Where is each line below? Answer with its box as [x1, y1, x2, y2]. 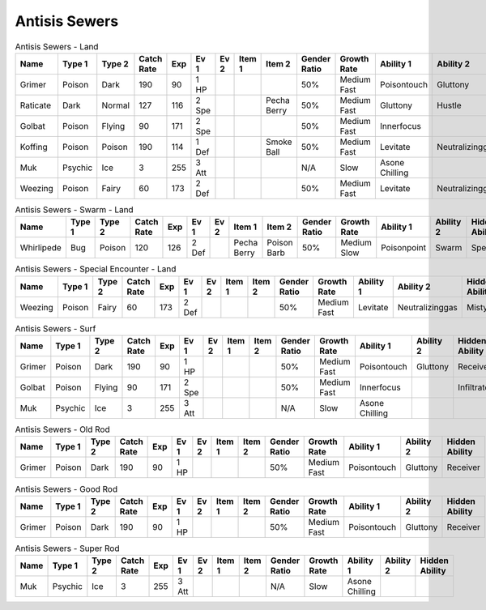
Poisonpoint [381, 242, 427, 254]
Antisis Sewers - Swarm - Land [15, 204, 134, 215]
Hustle [437, 100, 462, 111]
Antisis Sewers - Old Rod [15, 424, 110, 435]
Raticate [19, 100, 52, 111]
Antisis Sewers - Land [15, 41, 99, 52]
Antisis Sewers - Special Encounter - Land [15, 263, 177, 275]
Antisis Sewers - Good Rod [15, 483, 118, 494]
